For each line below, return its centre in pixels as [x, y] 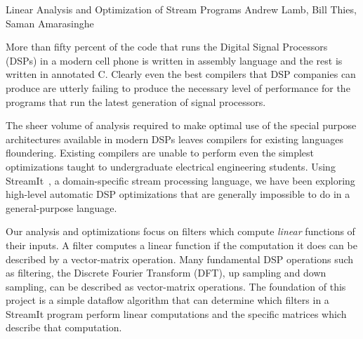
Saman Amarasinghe [50, 23]
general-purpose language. [61, 207]
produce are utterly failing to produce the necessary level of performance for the [178, 87]
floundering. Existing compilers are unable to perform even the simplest [160, 153]
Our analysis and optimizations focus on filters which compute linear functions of [180, 231]
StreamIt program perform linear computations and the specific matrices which [176, 313]
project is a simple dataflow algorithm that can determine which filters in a [167, 300]
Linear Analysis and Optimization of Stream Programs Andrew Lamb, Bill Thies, [181, 9]
